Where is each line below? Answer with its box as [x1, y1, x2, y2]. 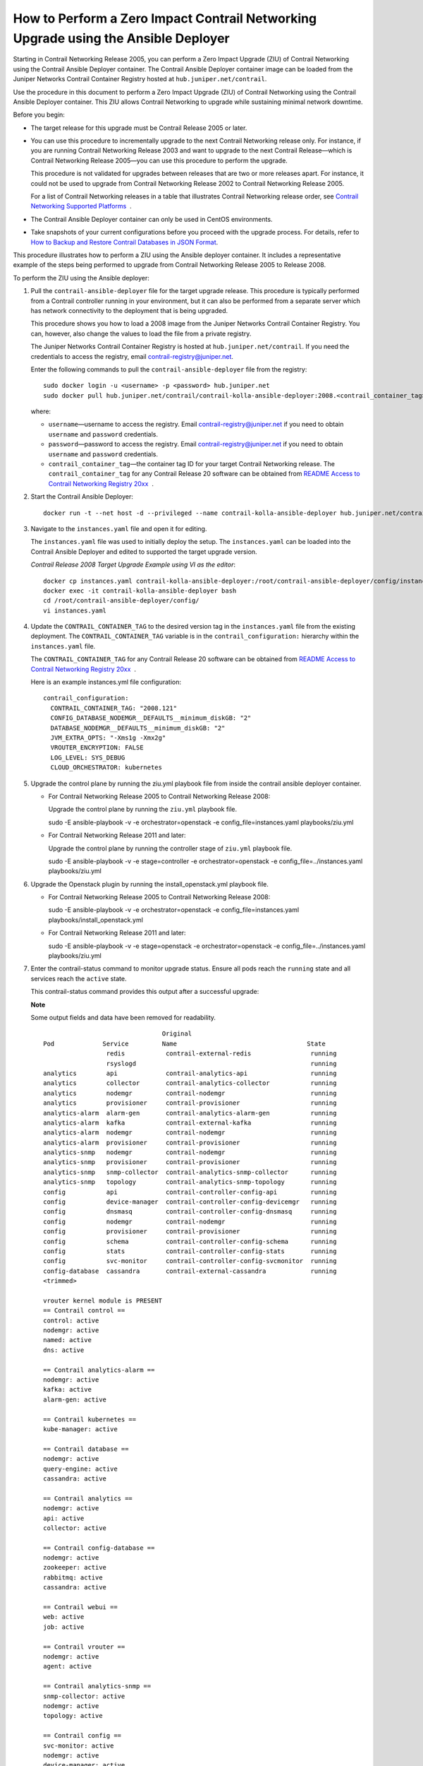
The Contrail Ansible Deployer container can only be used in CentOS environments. [30, 215, 273, 223]
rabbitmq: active [43, 1573, 103, 1582]
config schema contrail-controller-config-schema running [43, 1237, 337, 1245]
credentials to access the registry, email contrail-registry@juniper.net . [30, 352, 234, 360]
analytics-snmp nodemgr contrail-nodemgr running [43, 1149, 337, 1156]
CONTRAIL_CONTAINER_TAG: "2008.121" [50, 704, 178, 712]
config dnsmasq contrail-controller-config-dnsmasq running [43, 1208, 337, 1216]
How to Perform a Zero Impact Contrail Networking [13, 11, 317, 26]
